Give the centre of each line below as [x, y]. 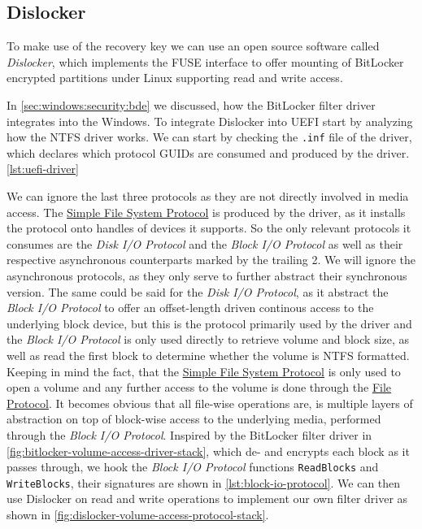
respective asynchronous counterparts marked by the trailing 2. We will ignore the [211, 260]
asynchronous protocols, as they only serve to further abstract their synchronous [207, 275]
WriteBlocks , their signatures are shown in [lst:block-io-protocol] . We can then [204, 482]
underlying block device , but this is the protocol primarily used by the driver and [209, 323]
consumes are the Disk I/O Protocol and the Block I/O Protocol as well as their [205, 243]
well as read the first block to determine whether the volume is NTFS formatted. [208, 355]
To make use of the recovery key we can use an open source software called [193, 46]
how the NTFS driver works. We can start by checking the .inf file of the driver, [209, 137]
